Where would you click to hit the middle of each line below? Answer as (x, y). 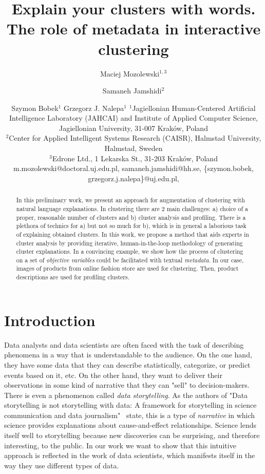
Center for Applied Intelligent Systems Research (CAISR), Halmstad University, (135, 138)
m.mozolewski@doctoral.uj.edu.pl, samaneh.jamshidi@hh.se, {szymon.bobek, (134, 168)
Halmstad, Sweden (134, 148)
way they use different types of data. (62, 465)
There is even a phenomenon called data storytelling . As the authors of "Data (126, 395)
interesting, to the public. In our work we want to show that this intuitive (120, 445)
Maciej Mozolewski (130, 73)
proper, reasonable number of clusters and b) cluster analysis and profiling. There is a (131, 217)
